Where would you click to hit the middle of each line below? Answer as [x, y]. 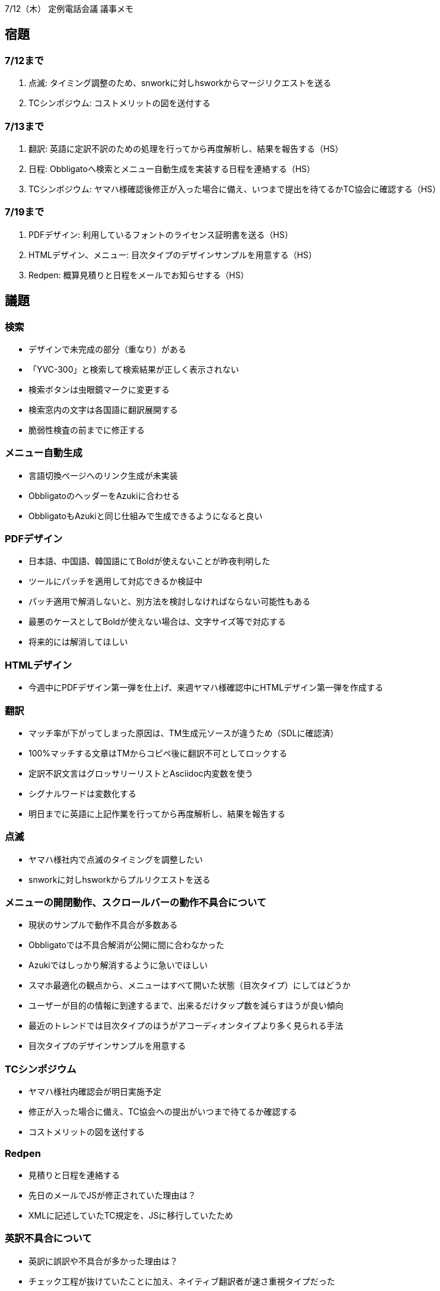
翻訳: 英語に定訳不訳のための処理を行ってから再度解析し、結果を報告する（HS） [186, 148]
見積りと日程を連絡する [74, 1175]
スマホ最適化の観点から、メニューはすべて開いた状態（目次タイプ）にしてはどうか [190, 985]
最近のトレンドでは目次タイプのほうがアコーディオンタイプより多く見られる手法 [186, 1026]
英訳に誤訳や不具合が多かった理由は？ [103, 1261]
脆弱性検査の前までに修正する [87, 430]
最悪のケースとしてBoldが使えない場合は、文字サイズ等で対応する [157, 622]
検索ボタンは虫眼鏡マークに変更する [99, 389]
